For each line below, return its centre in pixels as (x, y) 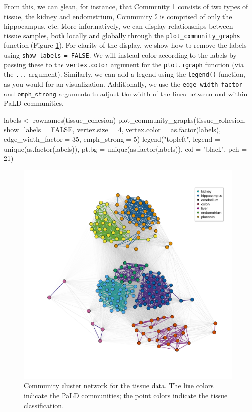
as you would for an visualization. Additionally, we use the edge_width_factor (123, 84)
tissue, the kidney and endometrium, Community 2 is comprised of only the (118, 16)
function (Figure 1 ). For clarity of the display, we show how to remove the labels (125, 45)
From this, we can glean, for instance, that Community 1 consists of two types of (126, 6)
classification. (44, 405)
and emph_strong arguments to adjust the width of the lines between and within (126, 93)
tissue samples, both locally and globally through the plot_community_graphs (122, 35)
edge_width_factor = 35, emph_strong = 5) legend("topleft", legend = (112, 139)
